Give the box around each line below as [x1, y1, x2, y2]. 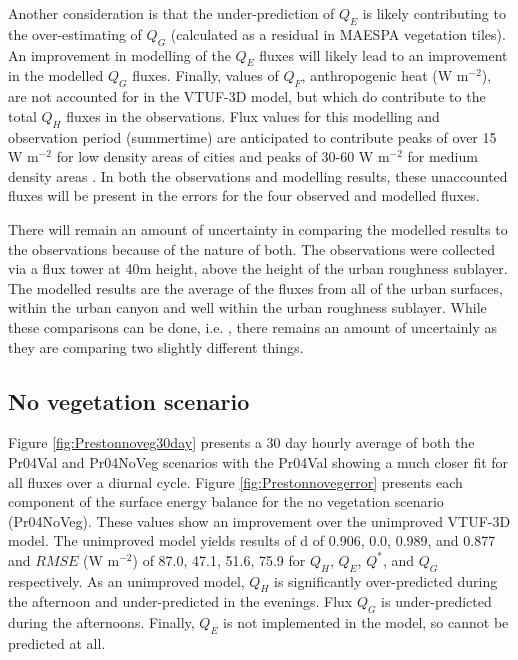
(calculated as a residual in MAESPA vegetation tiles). [170, 23, 506, 44]
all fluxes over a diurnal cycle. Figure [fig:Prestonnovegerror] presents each [8, 471, 463, 492]
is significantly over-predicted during [274, 570, 498, 591]
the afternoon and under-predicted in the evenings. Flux [8, 591, 353, 612]
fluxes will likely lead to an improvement [259, 44, 508, 65]
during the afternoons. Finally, [8, 612, 195, 633]
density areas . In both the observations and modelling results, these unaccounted [8, 165, 508, 186]
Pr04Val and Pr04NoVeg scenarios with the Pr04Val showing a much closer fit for [8, 451, 509, 472]
